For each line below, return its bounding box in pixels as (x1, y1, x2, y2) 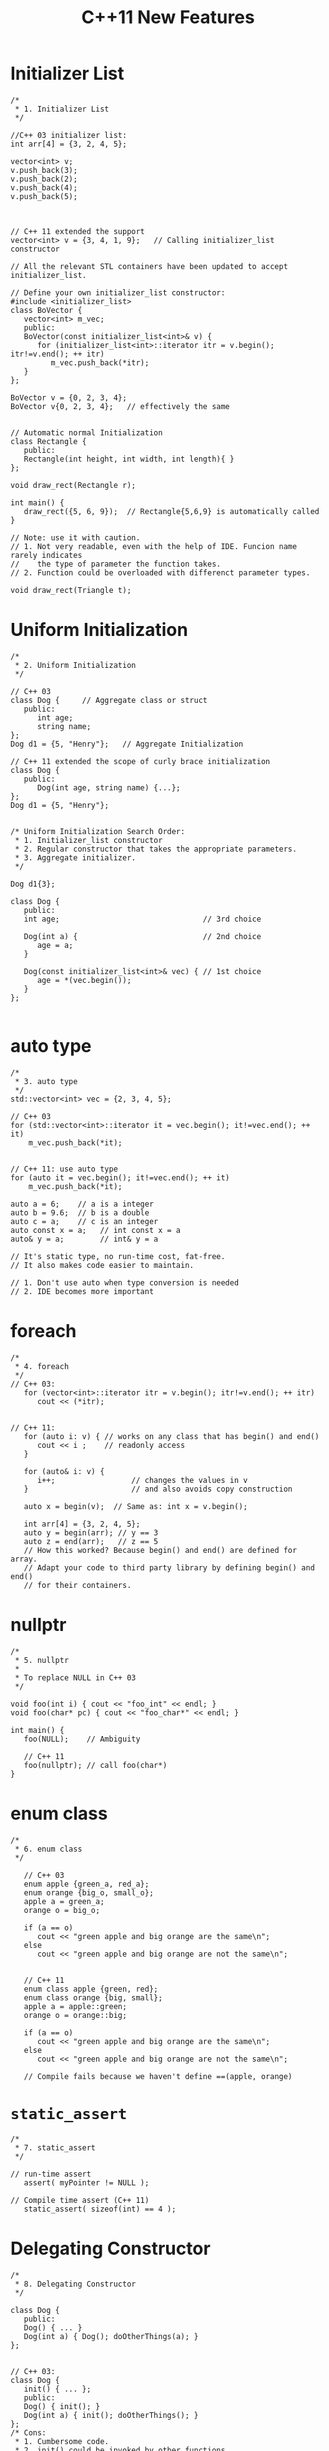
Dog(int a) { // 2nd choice (23, 931, 262, 941)
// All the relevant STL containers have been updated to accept (10, 261, 288, 271)
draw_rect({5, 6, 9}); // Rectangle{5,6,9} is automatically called (23, 506, 320, 516)
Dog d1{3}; (10, 879, 56, 889)
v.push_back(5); (10, 191, 78, 201)
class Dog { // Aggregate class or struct (10, 695, 208, 705)
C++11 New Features (81, 6, 255, 29)
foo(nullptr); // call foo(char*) (23, 1760, 168, 1770)
